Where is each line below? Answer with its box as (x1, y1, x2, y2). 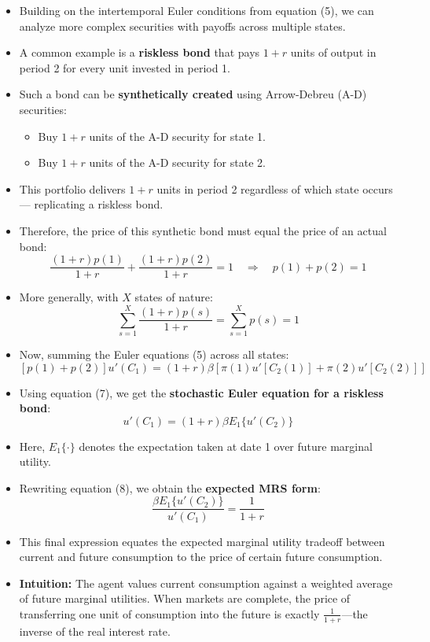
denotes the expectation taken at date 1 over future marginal (79, 437, 373, 454)
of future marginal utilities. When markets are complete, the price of (19, 590, 351, 607)
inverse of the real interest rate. (19, 622, 171, 639)
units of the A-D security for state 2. (89, 154, 266, 171)
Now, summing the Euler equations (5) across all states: (19, 345, 289, 362)
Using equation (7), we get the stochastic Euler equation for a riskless (19, 384, 384, 400)
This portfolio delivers (19, 180, 126, 197)
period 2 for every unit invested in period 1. (19, 59, 231, 76)
